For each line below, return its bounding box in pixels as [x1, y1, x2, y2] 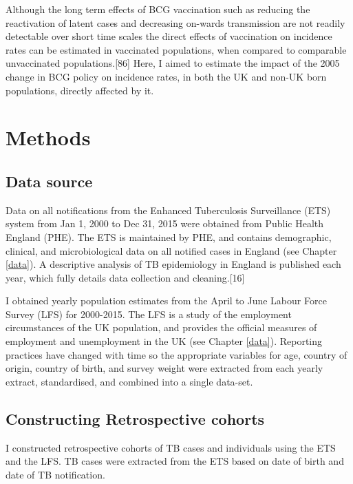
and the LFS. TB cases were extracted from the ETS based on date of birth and [6, 454, 344, 468]
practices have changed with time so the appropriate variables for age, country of [6, 347, 347, 361]
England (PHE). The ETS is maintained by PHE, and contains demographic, [6, 229, 332, 244]
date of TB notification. [6, 467, 105, 481]
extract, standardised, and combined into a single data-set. [6, 374, 253, 388]
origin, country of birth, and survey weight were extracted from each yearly [6, 361, 323, 375]
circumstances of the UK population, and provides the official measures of [6, 320, 317, 335]
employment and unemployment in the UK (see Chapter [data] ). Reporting [6, 334, 323, 348]
